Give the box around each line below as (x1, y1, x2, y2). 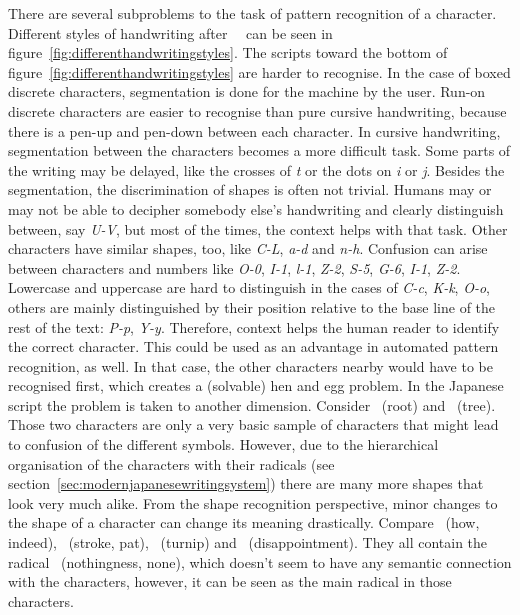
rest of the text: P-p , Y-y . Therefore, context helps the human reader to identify (8, 316, 500, 337)
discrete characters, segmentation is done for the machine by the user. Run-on (8, 81, 486, 102)
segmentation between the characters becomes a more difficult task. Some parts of (8, 140, 511, 161)
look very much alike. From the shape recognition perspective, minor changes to (8, 492, 498, 513)
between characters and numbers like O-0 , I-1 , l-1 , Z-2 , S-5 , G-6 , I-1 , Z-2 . (8, 257, 461, 278)
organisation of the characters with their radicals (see (8, 453, 335, 474)
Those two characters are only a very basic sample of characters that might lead (8, 414, 499, 435)
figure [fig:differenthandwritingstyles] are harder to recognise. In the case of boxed (8, 61, 511, 82)
